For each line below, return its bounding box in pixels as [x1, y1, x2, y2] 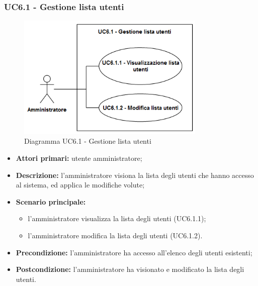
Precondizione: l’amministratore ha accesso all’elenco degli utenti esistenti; [16, 247, 252, 257]
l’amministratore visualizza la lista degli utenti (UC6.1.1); [28, 213, 206, 224]
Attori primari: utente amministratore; [16, 152, 142, 163]
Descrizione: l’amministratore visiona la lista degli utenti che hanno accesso [16, 169, 254, 180]
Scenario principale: [16, 196, 86, 207]
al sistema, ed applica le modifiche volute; [16, 179, 145, 190]
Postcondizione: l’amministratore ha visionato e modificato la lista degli [16, 264, 244, 274]
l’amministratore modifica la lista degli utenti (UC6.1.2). [28, 230, 203, 240]
